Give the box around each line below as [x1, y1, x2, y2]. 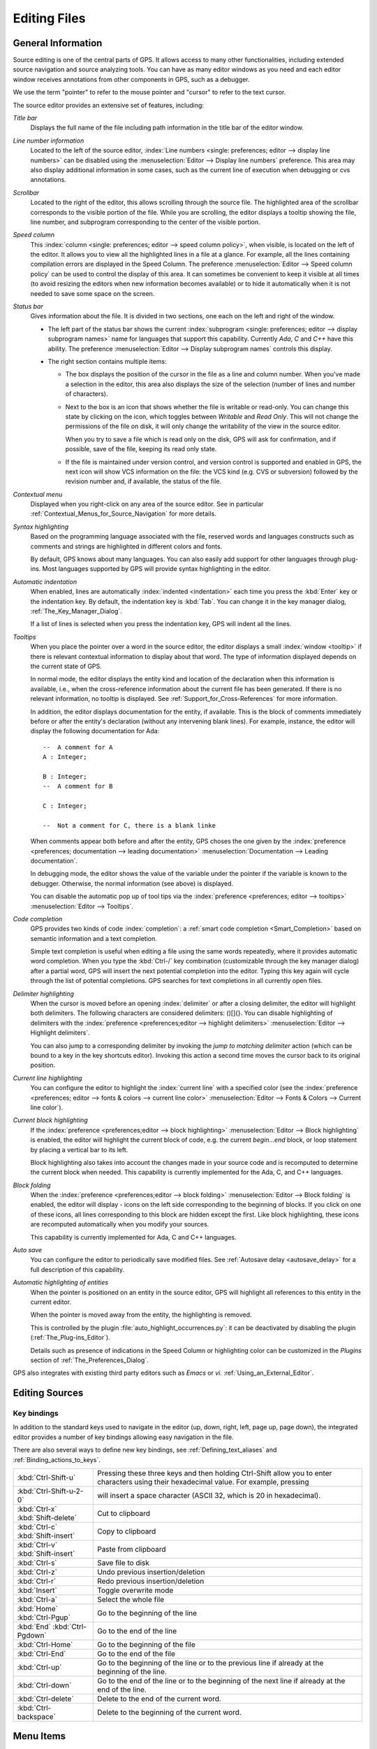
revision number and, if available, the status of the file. [65, 477, 222, 486]
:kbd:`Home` [17, 1604, 59, 1614]
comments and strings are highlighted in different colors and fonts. [30, 542, 223, 551]
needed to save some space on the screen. [30, 289, 155, 297]
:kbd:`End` [17, 1622, 52, 1631]
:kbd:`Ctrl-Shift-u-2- [17, 1487, 84, 1496]
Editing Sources [13, 1387, 84, 1399]
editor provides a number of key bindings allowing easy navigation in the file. [13, 1433, 234, 1441]
